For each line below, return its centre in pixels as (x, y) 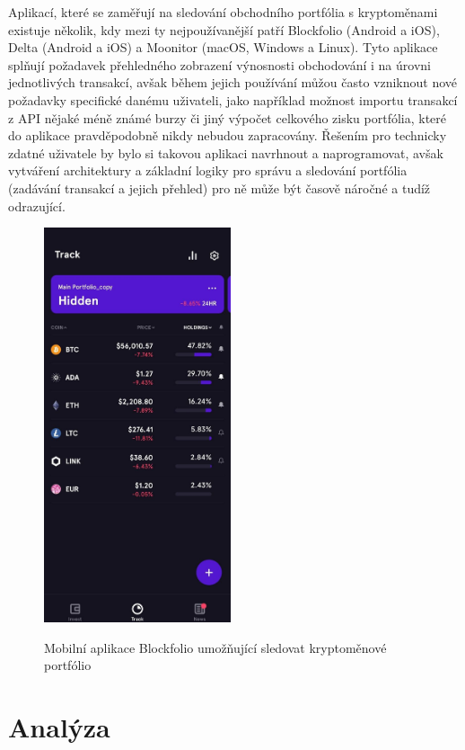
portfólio (68, 665)
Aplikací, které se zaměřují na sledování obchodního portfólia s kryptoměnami (223, 12)
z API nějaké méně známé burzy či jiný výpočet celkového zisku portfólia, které (228, 117)
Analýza (59, 726)
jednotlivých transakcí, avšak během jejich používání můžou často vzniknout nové (233, 82)
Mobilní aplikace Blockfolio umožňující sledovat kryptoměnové (215, 647)
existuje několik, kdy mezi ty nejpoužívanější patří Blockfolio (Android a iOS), (224, 29)
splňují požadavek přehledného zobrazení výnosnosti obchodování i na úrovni (219, 64)
